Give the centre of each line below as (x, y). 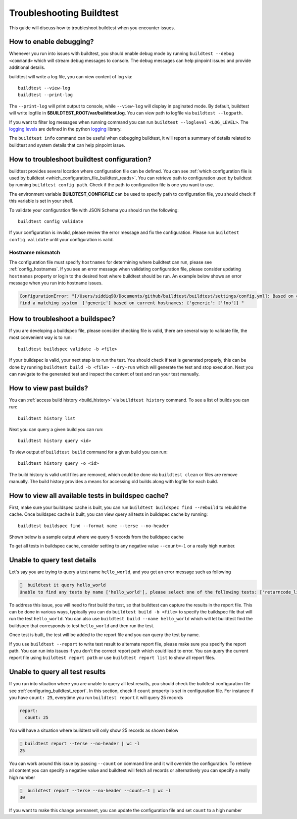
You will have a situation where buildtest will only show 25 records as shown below (94, 730)
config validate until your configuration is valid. (61, 239)
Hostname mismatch (35, 252)
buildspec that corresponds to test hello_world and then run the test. (82, 626)
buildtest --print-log (46, 95)
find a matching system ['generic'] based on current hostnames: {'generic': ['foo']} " (132, 303)
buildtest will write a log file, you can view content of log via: (71, 76)
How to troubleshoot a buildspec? (62, 319)
